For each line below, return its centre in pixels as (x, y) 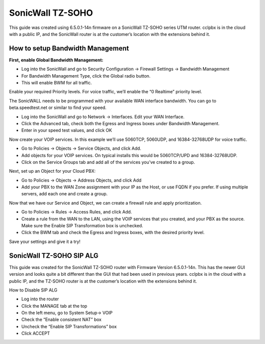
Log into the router (40, 299)
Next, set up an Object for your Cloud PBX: (52, 171)
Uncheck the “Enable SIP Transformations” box (69, 326)
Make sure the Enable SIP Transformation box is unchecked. (82, 226)
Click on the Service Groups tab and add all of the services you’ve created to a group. (108, 162)
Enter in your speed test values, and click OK (67, 131)
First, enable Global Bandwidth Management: (56, 60)
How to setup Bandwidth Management (69, 48)
